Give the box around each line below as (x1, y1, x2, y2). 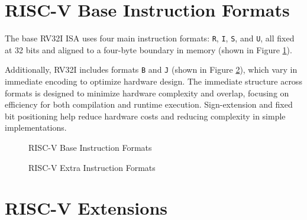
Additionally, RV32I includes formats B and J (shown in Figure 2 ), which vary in (5, 63, 298, 76)
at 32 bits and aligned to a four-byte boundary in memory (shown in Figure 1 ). (5, 43, 292, 56)
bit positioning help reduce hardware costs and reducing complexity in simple (5, 109, 286, 122)
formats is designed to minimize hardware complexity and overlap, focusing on (5, 86, 289, 99)
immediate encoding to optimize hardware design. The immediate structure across (5, 75, 302, 88)
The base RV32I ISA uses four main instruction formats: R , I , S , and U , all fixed (5, 32, 295, 44)
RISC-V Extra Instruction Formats (28, 161, 156, 173)
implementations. (5, 121, 67, 134)
